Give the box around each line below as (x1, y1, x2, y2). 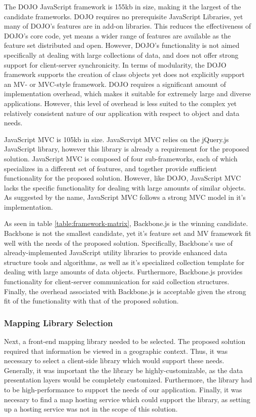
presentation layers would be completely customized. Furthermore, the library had (4, 375, 253, 385)
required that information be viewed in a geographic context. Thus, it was (4, 345, 228, 356)
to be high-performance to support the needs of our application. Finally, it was (4, 384, 242, 394)
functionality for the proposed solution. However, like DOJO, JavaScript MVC (4, 173, 241, 183)
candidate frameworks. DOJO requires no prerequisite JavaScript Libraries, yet (4, 11, 243, 21)
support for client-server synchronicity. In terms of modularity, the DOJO (4, 59, 226, 70)
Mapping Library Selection (4, 316, 113, 329)
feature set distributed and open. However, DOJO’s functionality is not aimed (4, 40, 240, 50)
